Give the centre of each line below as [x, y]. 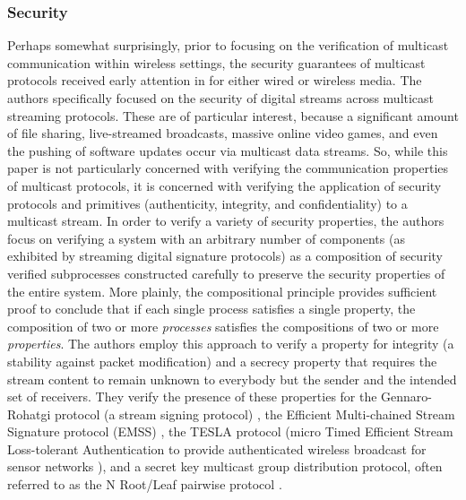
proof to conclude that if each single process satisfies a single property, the [211, 309]
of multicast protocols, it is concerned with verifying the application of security [224, 185]
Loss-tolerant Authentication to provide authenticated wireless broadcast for [217, 448]
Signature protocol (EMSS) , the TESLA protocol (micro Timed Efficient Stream [230, 431]
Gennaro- [407, 397]
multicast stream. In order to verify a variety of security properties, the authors [226, 221]
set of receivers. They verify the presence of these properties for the [192, 397]
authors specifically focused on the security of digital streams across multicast [221, 98]
